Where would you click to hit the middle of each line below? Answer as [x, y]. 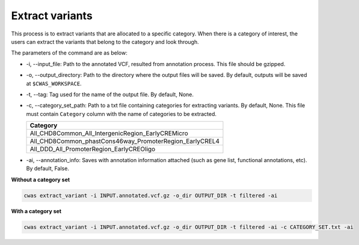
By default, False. [48, 169]
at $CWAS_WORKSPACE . [54, 83]
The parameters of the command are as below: [69, 53]
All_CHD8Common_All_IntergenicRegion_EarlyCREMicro [109, 133]
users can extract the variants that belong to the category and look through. [105, 41]
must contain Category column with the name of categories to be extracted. [121, 113]
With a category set [36, 211]
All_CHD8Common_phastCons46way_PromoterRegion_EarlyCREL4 [124, 141]
